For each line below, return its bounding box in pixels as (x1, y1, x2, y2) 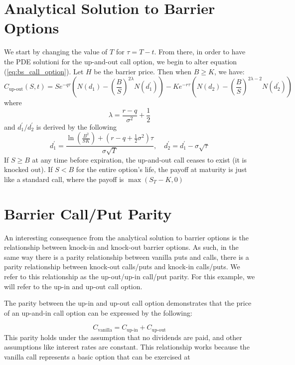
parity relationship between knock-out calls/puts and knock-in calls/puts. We (4, 261, 240, 272)
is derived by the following (36, 121, 117, 132)
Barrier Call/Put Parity (4, 203, 172, 223)
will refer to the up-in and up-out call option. (4, 281, 143, 291)
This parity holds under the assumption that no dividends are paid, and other (4, 332, 242, 342)
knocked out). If (4, 164, 53, 175)
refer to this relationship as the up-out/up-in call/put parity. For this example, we (4, 271, 255, 282)
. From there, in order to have (154, 46, 246, 57)
